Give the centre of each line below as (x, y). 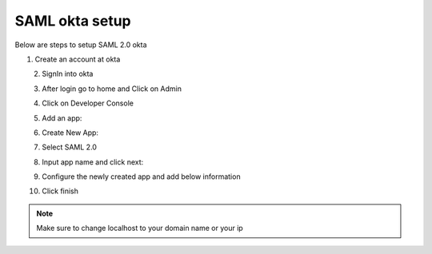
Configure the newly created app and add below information (141, 177)
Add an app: (62, 118)
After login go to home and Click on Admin (112, 89)
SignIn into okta (68, 74)
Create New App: (70, 133)
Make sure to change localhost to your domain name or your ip (140, 228)
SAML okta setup (73, 21)
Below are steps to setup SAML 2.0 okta (81, 45)
